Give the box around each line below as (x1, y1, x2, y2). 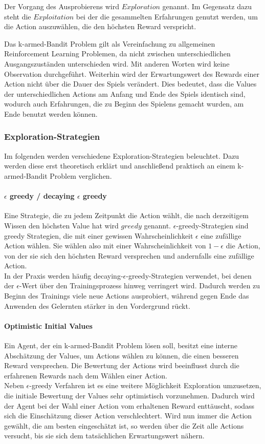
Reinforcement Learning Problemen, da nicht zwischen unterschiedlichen (4, 48, 231, 59)
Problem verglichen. (50, 170, 112, 181)
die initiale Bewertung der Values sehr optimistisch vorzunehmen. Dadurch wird (4, 390, 255, 401)
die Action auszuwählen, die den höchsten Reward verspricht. (4, 21, 196, 32)
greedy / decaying (10, 191, 75, 201)
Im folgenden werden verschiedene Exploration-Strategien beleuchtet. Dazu (4, 150, 239, 161)
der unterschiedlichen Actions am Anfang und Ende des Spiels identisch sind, (4, 88, 246, 99)
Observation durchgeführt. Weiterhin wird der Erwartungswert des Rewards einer (4, 68, 259, 79)
